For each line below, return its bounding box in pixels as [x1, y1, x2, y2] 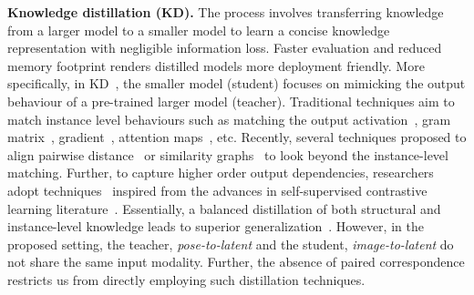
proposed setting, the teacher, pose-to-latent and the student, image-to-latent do [7, 234, 454, 253]
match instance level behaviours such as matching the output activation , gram [7, 109, 451, 128]
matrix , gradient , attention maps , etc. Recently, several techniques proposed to [7, 127, 467, 147]
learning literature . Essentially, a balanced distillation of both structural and [7, 198, 441, 218]
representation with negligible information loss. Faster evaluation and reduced [7, 38, 442, 57]
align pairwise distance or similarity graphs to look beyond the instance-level [7, 145, 448, 164]
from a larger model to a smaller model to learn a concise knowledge [7, 20, 390, 39]
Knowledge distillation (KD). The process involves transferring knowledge [7, 3, 444, 21]
